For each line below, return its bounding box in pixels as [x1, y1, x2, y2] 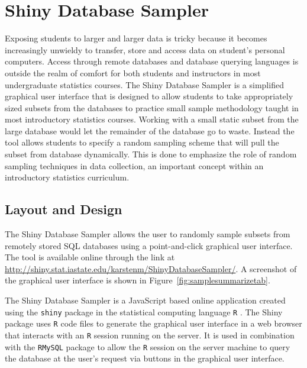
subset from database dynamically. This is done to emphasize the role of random [5, 148, 297, 160]
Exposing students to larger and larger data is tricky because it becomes [5, 32, 267, 44]
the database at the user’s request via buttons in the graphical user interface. [5, 352, 285, 364]
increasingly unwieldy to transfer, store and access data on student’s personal [5, 43, 285, 56]
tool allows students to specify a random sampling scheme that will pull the [5, 136, 279, 149]
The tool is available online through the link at [5, 251, 175, 263]
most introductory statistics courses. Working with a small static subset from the [5, 113, 299, 125]
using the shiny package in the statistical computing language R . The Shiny [5, 305, 283, 318]
